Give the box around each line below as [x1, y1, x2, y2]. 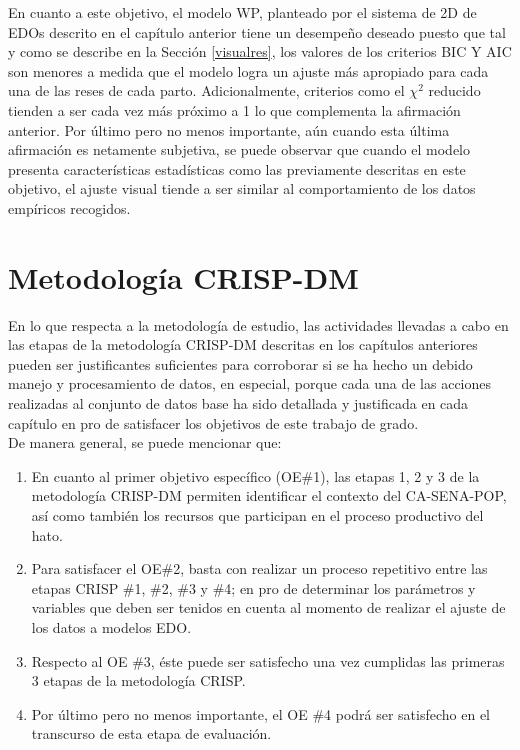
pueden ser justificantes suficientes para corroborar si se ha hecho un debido [8, 353, 473, 374]
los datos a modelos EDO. [31, 616, 192, 637]
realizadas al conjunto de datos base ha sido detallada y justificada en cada [8, 393, 469, 414]
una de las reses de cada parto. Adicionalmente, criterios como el [8, 80, 405, 101]
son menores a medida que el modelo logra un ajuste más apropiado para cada [8, 60, 489, 81]
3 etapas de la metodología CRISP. [31, 670, 246, 691]
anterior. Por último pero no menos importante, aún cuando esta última [8, 119, 450, 140]
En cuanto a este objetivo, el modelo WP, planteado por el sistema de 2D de [8, 2, 477, 22]
